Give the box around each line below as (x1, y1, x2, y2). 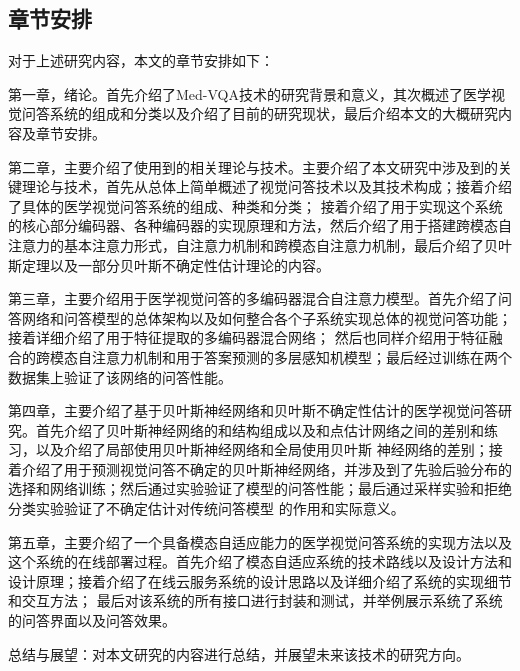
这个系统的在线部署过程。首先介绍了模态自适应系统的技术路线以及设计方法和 (8, 551, 512, 572)
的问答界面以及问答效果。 (8, 610, 176, 631)
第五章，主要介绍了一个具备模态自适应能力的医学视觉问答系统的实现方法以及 (8, 531, 512, 552)
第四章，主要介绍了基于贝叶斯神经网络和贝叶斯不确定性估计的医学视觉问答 (8, 400, 498, 421)
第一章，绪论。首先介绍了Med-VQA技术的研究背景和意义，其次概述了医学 (8, 83, 491, 104)
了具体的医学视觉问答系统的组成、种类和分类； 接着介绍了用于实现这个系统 (8, 195, 503, 216)
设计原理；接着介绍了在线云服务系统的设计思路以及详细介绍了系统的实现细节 (8, 570, 512, 591)
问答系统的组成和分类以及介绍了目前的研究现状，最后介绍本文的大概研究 (21, 103, 498, 124)
